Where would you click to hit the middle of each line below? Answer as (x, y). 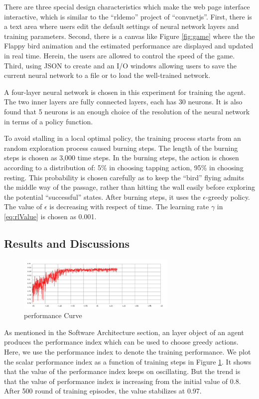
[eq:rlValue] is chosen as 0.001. (50, 216)
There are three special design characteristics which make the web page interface (127, 6)
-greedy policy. (228, 197)
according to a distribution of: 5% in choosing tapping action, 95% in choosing (124, 167)
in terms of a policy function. (49, 121)
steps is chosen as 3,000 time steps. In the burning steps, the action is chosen (122, 158)
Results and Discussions (67, 243)
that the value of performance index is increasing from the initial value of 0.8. (123, 381)
